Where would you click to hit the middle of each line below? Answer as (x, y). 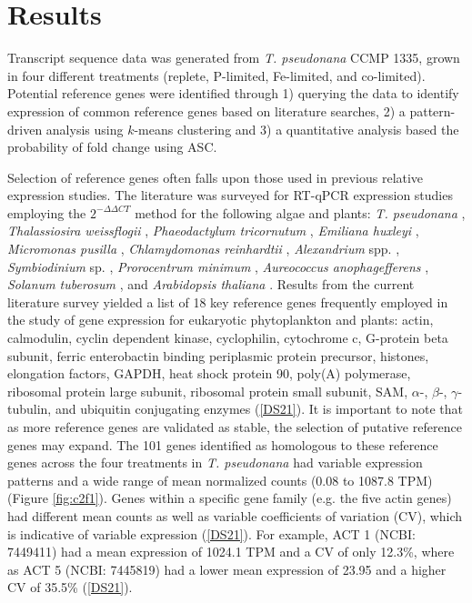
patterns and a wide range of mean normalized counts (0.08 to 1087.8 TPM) (220, 480)
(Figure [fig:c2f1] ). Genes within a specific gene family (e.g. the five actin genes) (230, 498)
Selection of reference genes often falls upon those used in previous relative (216, 177)
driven (25, 129)
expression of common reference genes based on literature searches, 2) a (206, 111)
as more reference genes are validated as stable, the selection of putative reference (235, 427)
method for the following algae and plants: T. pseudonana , (300, 212)
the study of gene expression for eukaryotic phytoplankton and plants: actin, (221, 320)
